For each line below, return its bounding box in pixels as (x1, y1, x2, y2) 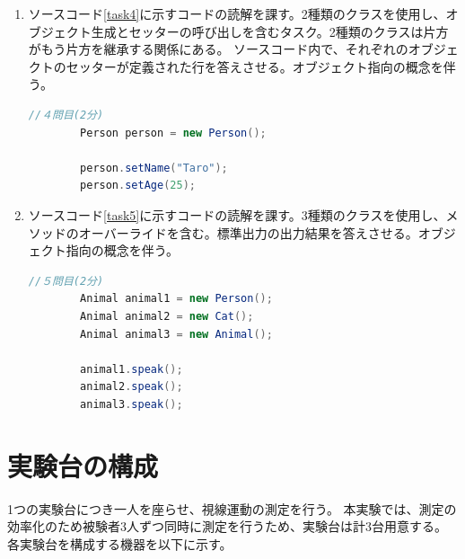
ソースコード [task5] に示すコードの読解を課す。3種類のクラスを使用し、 (28, 205, 446, 224)
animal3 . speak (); (80, 397, 183, 411)
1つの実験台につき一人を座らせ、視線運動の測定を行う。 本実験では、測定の (7, 499, 457, 518)
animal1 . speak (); (80, 362, 183, 376)
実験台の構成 (7, 447, 159, 484)
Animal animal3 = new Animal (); (80, 327, 273, 341)
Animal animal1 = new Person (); (80, 292, 273, 306)
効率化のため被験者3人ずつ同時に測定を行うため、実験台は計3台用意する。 (7, 517, 447, 536)
